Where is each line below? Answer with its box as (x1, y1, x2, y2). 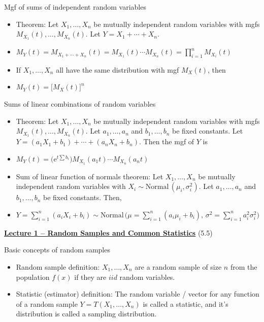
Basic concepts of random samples (4, 244, 110, 255)
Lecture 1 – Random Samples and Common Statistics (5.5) (4, 227, 213, 238)
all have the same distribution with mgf (56, 64, 179, 75)
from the (230, 261, 257, 272)
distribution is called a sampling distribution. (16, 308, 157, 319)
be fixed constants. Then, (43, 192, 122, 203)
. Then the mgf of (139, 136, 194, 147)
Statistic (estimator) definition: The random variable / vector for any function (16, 288, 259, 299)
